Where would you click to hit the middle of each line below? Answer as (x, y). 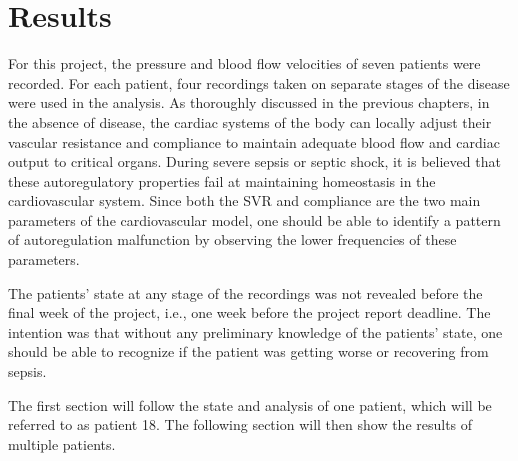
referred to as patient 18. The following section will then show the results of (240, 424)
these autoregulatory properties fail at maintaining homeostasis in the (222, 180)
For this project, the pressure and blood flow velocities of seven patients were (244, 63)
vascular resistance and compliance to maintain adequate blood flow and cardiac (254, 141)
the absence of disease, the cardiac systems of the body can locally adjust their (250, 121)
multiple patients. (62, 443)
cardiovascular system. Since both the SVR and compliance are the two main (244, 200)
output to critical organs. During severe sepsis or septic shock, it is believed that (254, 161)
